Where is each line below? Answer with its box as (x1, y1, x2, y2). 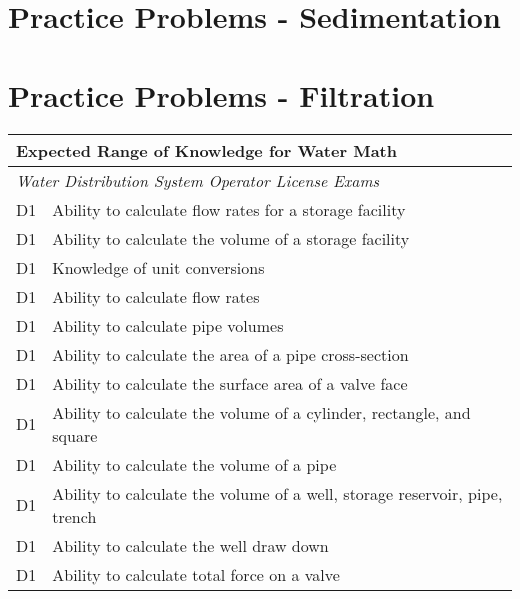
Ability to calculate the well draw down (52, 533, 329, 557)
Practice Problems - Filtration (8, 74, 435, 115)
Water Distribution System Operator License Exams (16, 168, 380, 192)
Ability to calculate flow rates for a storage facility (52, 197, 406, 221)
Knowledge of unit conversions (52, 255, 265, 279)
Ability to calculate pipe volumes (52, 313, 284, 337)
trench (52, 504, 97, 528)
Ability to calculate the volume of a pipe (52, 452, 337, 476)
